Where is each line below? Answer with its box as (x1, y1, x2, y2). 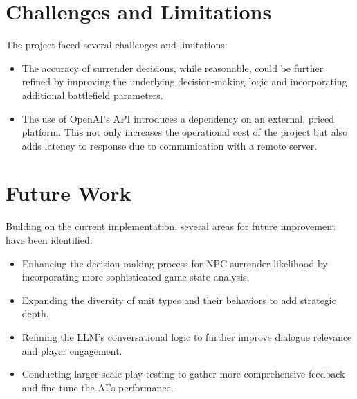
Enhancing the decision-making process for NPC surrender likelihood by (21, 256, 328, 270)
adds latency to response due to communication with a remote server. (21, 138, 318, 152)
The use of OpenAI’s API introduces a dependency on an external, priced (21, 111, 335, 125)
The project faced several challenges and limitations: (6, 37, 228, 52)
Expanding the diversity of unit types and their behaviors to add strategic (21, 292, 336, 307)
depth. (21, 306, 49, 321)
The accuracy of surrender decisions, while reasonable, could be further (21, 60, 324, 75)
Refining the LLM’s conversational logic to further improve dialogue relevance (21, 329, 352, 344)
